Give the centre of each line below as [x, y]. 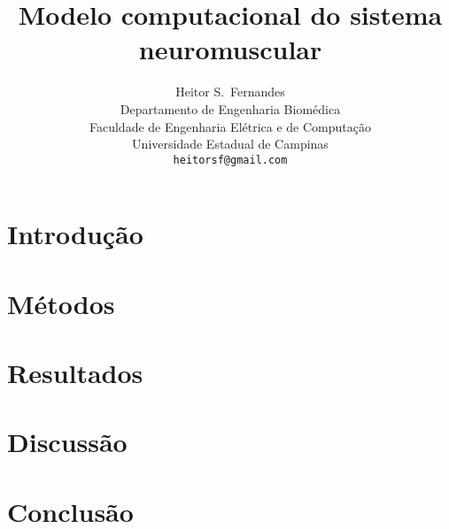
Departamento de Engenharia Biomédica [230, 108]
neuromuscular [230, 49]
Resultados [75, 373]
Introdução [75, 234]
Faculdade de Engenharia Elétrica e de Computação [230, 126]
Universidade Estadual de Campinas [230, 144]
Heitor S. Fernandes [230, 92]
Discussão [67, 442]
